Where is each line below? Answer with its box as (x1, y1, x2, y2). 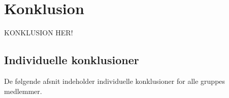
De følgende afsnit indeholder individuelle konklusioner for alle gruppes (4, 75, 225, 86)
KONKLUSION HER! (4, 27, 73, 38)
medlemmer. (4, 85, 42, 96)
